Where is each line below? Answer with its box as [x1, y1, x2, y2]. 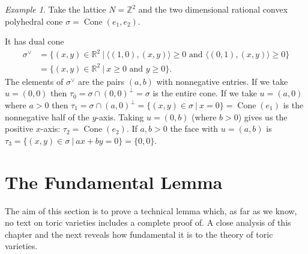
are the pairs [77, 75, 125, 87]
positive [5, 122, 34, 135]
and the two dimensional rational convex [138, 3, 288, 15]
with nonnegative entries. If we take [156, 75, 288, 87]
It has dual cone [5, 35, 64, 48]
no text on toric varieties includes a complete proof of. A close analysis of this [5, 216, 291, 229]
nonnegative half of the [5, 110, 89, 123]
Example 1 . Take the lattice [5, 3, 106, 15]
